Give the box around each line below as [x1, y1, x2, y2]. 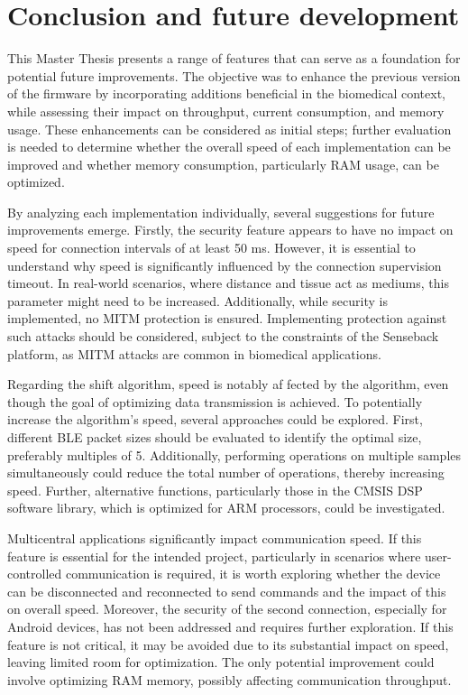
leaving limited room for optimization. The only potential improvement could [7, 653, 435, 672]
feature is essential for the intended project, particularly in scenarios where [7, 546, 421, 565]
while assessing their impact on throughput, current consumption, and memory [7, 101, 445, 120]
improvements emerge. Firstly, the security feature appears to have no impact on [7, 220, 454, 239]
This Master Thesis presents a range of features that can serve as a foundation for [7, 49, 461, 68]
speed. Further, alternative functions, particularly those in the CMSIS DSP [7, 480, 423, 499]
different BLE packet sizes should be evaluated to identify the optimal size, [7, 428, 422, 446]
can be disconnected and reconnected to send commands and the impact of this [7, 581, 446, 600]
